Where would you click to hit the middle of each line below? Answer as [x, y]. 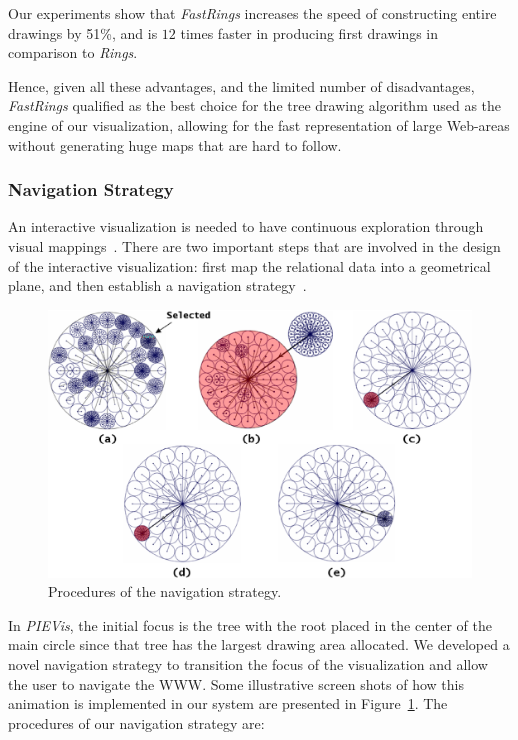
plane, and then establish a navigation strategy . [157, 285]
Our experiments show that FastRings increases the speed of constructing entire [252, 13]
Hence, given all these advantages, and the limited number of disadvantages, [241, 85]
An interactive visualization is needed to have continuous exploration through [246, 226]
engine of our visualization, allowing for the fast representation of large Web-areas [259, 124]
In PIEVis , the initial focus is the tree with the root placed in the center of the [250, 624]
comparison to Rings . [73, 52]
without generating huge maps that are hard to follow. [175, 144]
